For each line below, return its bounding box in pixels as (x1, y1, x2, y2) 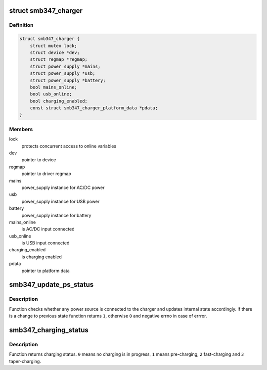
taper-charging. (9, 358, 42, 364)
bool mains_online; (30, 84, 78, 90)
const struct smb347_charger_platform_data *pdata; (30, 105, 158, 111)
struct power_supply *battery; (30, 77, 106, 83)
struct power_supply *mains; (30, 63, 101, 69)
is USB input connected (21, 240, 70, 246)
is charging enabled (21, 254, 62, 260)
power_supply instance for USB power (21, 198, 100, 204)
